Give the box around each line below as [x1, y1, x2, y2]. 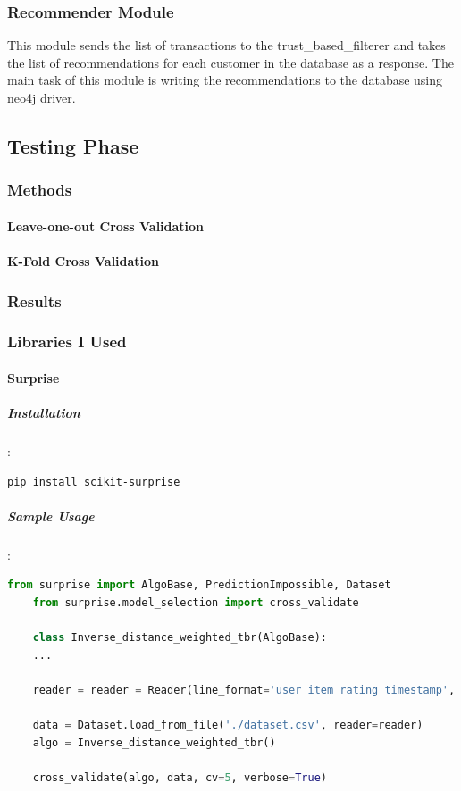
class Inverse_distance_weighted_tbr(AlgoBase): [32, 631, 327, 645]
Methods [7, 179, 72, 201]
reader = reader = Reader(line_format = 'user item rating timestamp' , [32, 683, 456, 696]
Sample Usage [7, 506, 95, 525]
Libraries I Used [7, 330, 127, 353]
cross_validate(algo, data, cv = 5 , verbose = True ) [32, 770, 328, 784]
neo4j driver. [7, 88, 76, 106]
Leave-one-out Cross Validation [7, 216, 205, 235]
